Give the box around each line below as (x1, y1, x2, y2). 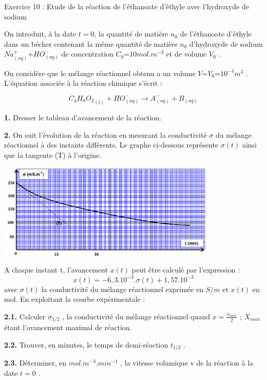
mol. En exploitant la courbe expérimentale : (4, 294, 145, 304)
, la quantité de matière (94, 28, 168, 39)
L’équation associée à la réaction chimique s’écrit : (4, 78, 162, 88)
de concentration (61, 48, 114, 59)
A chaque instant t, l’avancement (4, 264, 108, 275)
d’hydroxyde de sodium (189, 38, 263, 49)
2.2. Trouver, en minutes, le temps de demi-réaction (4, 339, 168, 350)
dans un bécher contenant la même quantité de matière (4, 38, 178, 49)
